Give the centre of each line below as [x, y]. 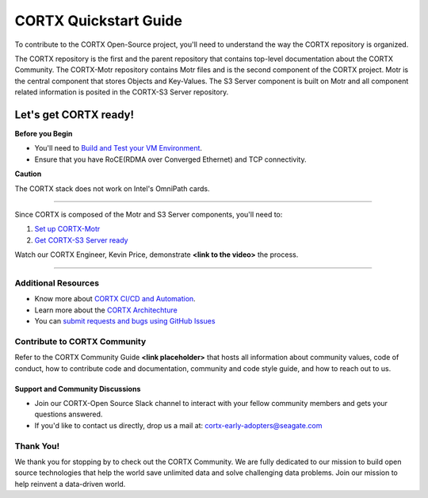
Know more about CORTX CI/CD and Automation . [115, 299]
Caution [28, 174]
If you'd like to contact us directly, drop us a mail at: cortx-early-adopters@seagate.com [178, 425]
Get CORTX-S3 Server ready [81, 240]
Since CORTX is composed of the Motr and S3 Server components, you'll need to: [149, 214]
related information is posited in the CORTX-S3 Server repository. [122, 92]
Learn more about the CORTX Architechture [106, 310]
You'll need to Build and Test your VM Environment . [118, 148]
